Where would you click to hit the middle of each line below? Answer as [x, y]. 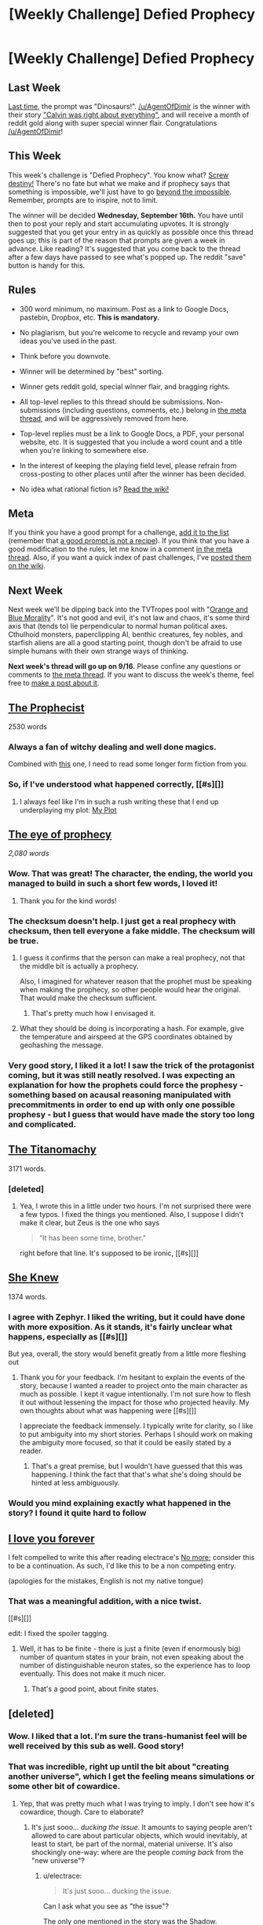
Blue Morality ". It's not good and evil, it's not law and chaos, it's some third [129, 618]
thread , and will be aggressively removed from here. [104, 418]
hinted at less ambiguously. [75, 1483]
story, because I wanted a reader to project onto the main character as [133, 1386]
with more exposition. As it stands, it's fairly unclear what [121, 1327]
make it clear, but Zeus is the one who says [89, 1223]
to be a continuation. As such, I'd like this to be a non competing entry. [122, 1565]
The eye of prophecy [60, 835]
